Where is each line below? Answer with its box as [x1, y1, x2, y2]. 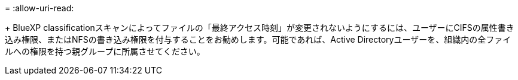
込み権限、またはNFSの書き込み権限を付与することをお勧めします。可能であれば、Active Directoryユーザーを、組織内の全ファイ [5, 34, 511, 44]
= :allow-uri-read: [5, 3, 74, 13]
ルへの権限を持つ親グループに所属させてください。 [5, 46, 205, 56]
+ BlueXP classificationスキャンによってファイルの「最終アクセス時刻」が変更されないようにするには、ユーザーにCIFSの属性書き [5, 23, 514, 33]
